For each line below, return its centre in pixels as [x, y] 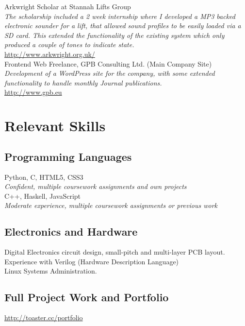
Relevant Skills [55, 126]
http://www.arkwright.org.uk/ [50, 54]
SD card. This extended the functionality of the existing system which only [114, 35]
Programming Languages [68, 156]
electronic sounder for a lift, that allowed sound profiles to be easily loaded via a [123, 26]
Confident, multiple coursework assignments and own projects [96, 186]
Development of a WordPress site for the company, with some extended [110, 73]
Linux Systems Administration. [51, 271]
